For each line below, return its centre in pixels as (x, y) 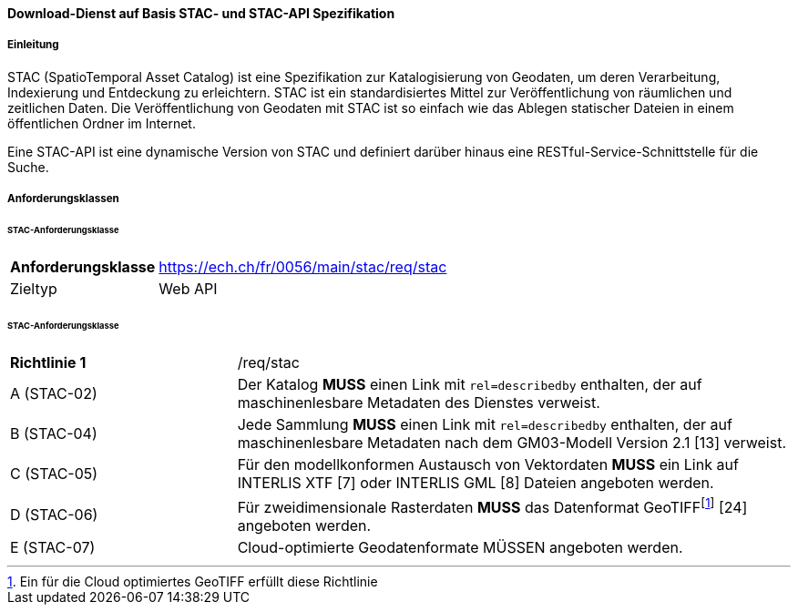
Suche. (28, 167)
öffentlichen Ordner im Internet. (102, 123)
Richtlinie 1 (48, 362)
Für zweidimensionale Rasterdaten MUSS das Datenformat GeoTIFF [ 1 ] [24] (492, 505)
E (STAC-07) (53, 547)
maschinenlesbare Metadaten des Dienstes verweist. (419, 402)
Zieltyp (34, 288)
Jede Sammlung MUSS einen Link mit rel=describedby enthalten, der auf (485, 424)
